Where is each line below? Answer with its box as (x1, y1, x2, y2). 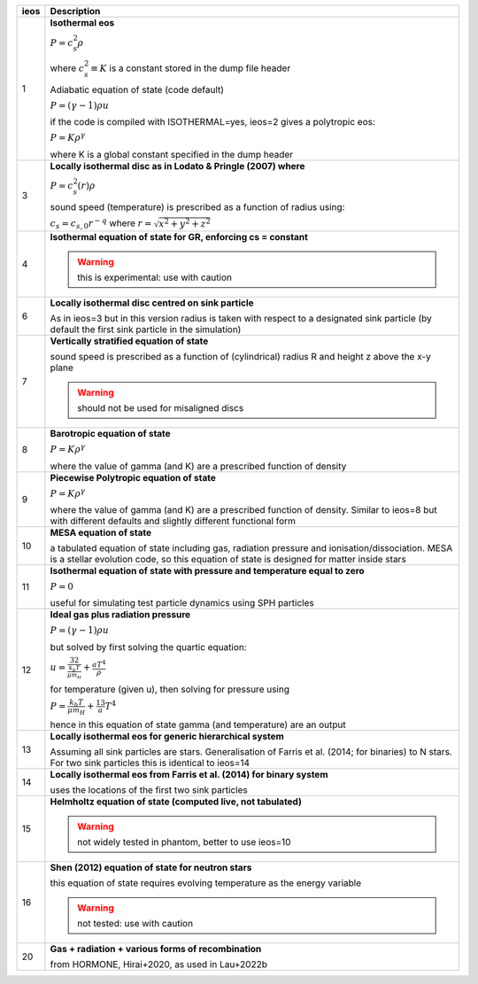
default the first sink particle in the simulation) (50, 323, 242, 336)
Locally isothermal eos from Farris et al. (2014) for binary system (50, 769, 328, 781)
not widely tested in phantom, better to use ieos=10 (76, 836, 291, 848)
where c (50, 62, 85, 74)
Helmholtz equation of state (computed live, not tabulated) (50, 795, 303, 808)
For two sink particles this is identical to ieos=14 (50, 757, 251, 770)
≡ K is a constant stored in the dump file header (89, 62, 291, 74)
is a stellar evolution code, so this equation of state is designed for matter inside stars (50, 553, 406, 565)
